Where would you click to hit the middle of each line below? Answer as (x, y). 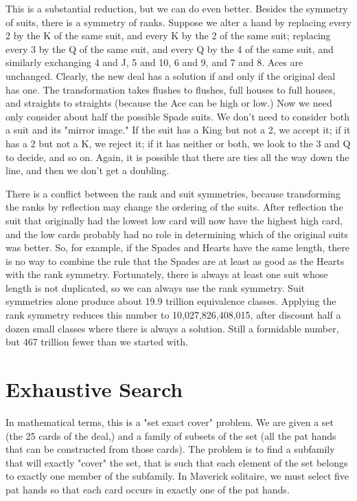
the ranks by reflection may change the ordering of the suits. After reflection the (174, 207)
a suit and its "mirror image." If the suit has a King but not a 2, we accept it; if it (178, 130)
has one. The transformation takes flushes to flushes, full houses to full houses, (171, 89)
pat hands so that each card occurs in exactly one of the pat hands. (148, 489)
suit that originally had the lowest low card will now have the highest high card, (174, 220)
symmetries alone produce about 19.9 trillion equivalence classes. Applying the (171, 301)
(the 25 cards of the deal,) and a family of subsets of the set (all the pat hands (171, 435)
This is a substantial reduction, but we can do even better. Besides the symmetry (177, 8)
